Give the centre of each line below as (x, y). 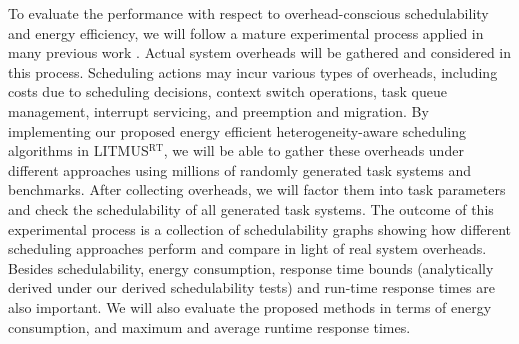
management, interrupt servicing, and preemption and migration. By (218, 110)
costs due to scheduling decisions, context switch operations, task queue (227, 91)
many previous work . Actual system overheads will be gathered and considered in (260, 52)
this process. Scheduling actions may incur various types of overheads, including (253, 71)
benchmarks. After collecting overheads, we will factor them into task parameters (257, 189)
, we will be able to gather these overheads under (313, 150)
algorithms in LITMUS (78, 150)
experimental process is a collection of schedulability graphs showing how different (260, 228)
